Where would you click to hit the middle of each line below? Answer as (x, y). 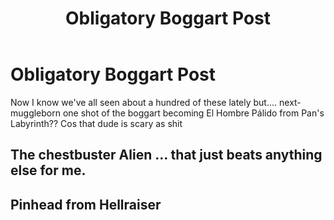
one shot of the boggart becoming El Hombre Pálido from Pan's (193, 113)
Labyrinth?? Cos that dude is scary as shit (96, 123)
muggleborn (35, 113)
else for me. (48, 170)
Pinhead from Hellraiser (86, 204)
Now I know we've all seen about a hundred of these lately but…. (144, 102)
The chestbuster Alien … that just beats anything (166, 155)
